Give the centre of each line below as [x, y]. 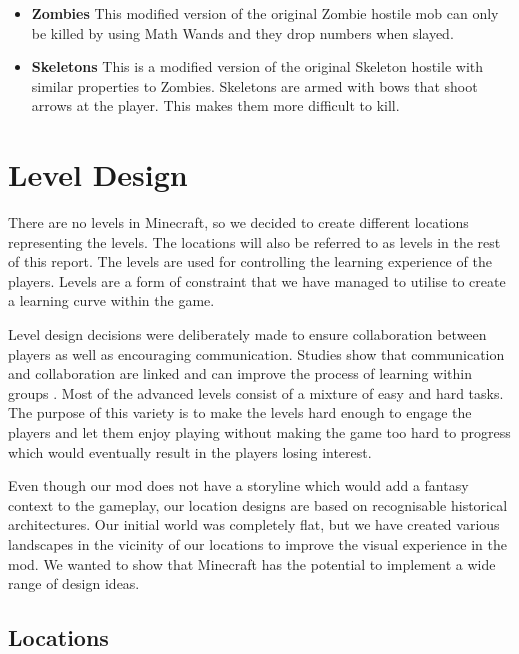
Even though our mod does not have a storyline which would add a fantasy [238, 485]
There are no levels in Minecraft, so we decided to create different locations [238, 222]
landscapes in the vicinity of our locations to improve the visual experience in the [257, 544]
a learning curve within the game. [111, 300]
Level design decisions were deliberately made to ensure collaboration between [247, 334]
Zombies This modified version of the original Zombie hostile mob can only [265, 13]
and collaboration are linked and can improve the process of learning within [240, 373]
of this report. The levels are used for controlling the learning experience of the [250, 261]
